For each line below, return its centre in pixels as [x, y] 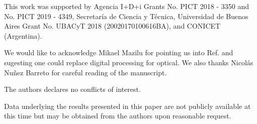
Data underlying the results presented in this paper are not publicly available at [127, 106]
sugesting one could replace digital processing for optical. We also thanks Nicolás [129, 62]
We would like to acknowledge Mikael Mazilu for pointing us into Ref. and [119, 52]
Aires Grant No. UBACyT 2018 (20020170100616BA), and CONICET [112, 26]
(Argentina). [23, 35]
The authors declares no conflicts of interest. [72, 89]
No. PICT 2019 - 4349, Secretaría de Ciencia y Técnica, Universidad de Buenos [126, 16]
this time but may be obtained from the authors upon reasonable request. [118, 116]
